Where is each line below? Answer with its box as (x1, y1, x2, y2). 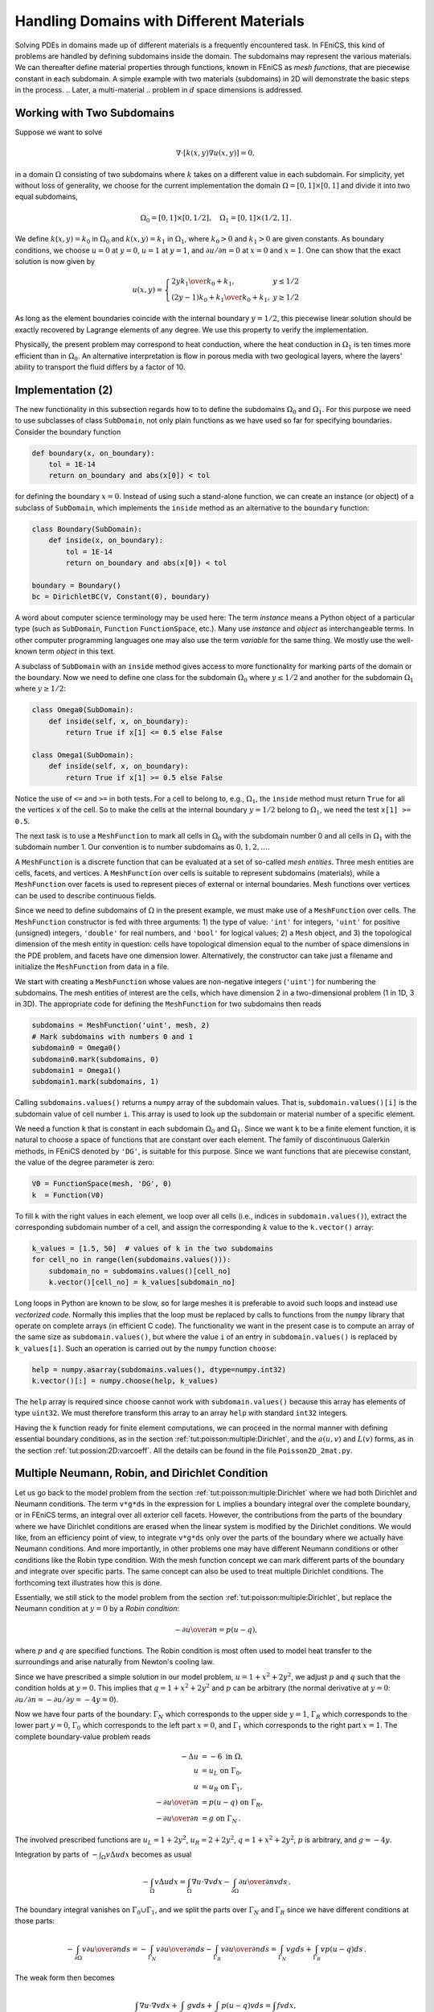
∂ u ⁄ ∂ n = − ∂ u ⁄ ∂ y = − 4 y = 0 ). (14, 1694, 119, 1704)
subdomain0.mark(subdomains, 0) (31, 1054, 160, 1064)
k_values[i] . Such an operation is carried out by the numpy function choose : (14, 1343, 277, 1353)
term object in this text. (39, 646, 116, 656)
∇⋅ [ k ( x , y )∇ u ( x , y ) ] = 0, (175, 149, 255, 158)
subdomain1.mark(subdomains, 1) (31, 1077, 160, 1086)
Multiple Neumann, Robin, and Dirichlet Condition (14, 1466, 268, 1480)
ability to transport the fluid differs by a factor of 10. (14, 362, 186, 372)
